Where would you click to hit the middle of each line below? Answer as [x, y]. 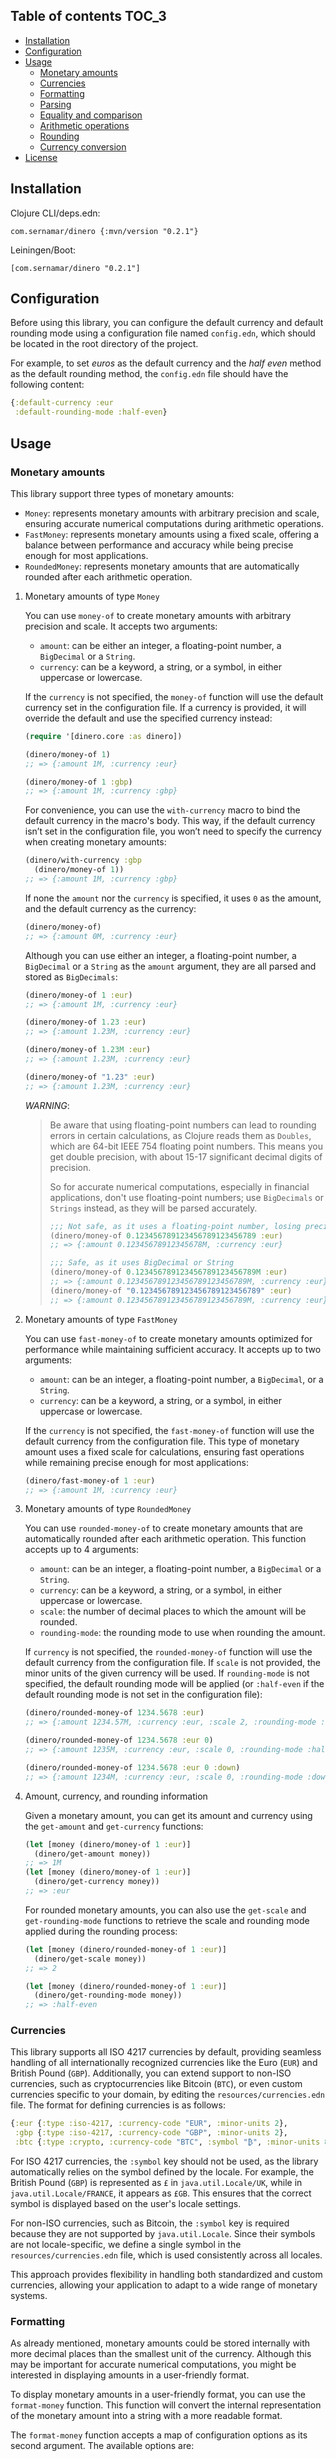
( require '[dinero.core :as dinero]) [103, 736]
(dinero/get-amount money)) [93, 1854]
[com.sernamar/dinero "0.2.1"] [75, 268]
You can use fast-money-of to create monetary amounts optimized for [168, 1338]
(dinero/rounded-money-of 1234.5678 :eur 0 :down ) [132, 1767]
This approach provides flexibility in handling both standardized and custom [166, 2275]
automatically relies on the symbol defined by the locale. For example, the [162, 2172]
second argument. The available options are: [102, 2446]
